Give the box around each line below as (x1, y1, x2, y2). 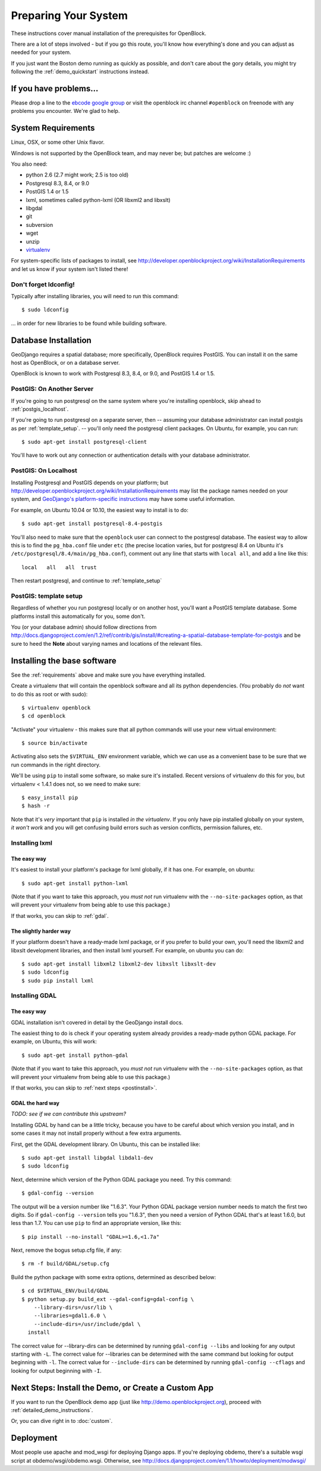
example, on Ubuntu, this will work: (11, 1038, 97, 1045)
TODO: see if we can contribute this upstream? (11, 1110, 127, 1118)
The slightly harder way (11, 927, 71, 935)
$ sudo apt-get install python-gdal (21, 1052, 128, 1059)
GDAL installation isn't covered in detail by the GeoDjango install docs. (11, 1019, 184, 1026)
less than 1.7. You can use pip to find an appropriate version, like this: (11, 1220, 181, 1227)
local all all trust (21, 564, 97, 570)
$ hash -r (21, 803, 50, 809)
